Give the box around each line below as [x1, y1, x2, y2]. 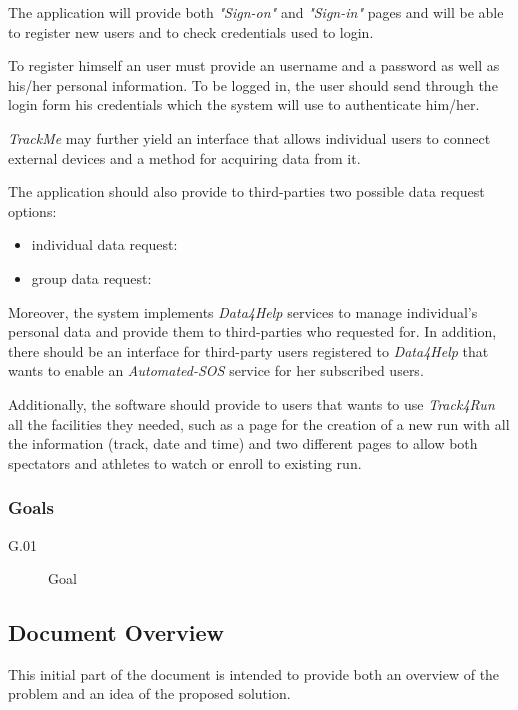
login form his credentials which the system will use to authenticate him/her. [8, 94, 480, 115]
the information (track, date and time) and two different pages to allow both [8, 433, 478, 454]
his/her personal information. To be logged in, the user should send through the [8, 74, 498, 95]
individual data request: [31, 234, 178, 255]
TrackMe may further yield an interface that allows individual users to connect [8, 127, 491, 148]
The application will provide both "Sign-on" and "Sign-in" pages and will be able [8, 2, 504, 22]
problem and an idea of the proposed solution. [8, 683, 291, 704]
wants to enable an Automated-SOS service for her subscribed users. [8, 360, 424, 381]
